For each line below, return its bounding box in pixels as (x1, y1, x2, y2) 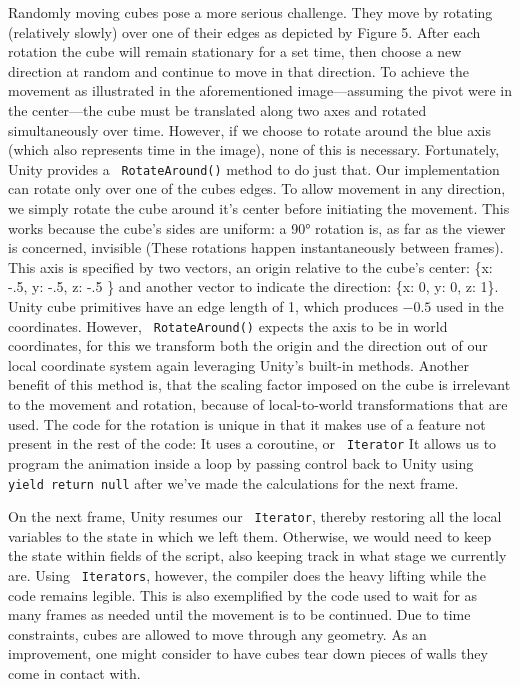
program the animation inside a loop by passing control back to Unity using (8, 452, 474, 473)
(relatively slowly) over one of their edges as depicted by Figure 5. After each (8, 21, 481, 42)
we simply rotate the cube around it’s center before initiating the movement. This (8, 198, 510, 218)
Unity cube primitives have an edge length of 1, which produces (8, 295, 398, 316)
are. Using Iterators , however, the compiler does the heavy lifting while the (8, 565, 486, 585)
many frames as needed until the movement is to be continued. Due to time (8, 604, 471, 625)
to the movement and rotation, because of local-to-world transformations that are (8, 394, 508, 414)
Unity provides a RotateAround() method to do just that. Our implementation (8, 158, 500, 179)
